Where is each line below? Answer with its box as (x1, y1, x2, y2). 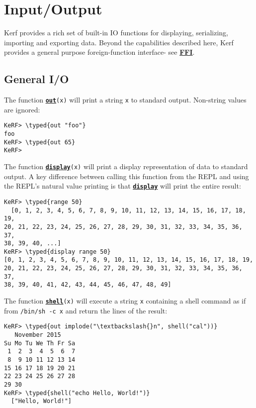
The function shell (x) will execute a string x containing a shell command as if (4, 296, 246, 306)
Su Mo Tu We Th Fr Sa (4, 339, 76, 347)
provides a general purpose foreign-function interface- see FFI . (4, 47, 195, 57)
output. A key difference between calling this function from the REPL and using (4, 171, 249, 181)
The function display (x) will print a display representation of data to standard (4, 161, 248, 171)
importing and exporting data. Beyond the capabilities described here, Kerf (4, 37, 234, 47)
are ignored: (4, 104, 40, 114)
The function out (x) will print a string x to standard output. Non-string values (4, 95, 247, 105)
